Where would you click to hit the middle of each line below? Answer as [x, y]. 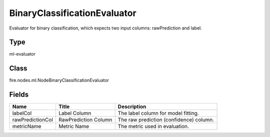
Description [132, 106]
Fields [19, 95]
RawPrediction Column [85, 120]
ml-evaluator [22, 54]
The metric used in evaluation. [153, 126]
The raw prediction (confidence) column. [166, 120]
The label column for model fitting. [158, 113]
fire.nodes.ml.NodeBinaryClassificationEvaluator [59, 80]
